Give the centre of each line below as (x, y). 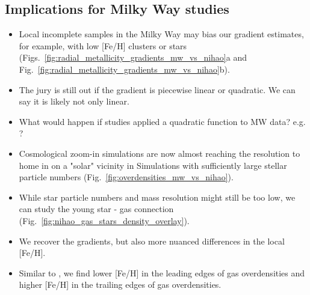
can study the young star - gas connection (96, 209)
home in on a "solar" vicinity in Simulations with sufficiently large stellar (153, 165)
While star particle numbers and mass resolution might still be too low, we (157, 197)
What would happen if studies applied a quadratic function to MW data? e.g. (162, 121)
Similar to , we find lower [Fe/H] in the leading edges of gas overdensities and (162, 272)
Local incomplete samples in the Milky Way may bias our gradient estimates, (161, 34)
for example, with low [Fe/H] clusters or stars (103, 45)
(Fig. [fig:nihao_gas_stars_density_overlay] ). (104, 220)
